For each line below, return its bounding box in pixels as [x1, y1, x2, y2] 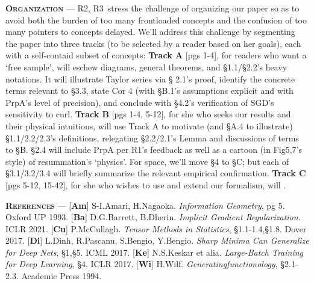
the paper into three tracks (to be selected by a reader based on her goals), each [5, 37, 301, 49]
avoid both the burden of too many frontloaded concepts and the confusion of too [5, 13, 307, 26]
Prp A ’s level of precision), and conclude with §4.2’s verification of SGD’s [5, 96, 274, 108]
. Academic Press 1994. [16, 270, 102, 282]
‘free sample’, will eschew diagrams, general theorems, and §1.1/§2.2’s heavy [5, 60, 287, 73]
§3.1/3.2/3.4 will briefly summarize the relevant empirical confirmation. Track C [5, 167, 306, 179]
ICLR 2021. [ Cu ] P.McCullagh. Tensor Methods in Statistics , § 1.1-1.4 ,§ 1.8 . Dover [5, 222, 307, 235]
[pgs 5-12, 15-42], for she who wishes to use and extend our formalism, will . [5, 178, 286, 191]
